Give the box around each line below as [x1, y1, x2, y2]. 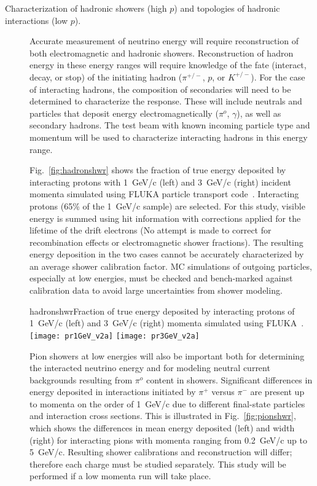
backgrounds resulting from [29, 373, 133, 386]
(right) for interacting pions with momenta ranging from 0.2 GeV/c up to [29, 433, 307, 446]
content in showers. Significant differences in [146, 373, 313, 386]
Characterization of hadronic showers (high [5, 2, 167, 14]
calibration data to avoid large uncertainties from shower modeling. [29, 284, 283, 297]
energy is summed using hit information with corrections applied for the [29, 211, 301, 224]
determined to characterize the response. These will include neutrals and [29, 95, 302, 108]
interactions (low [5, 14, 68, 26]
